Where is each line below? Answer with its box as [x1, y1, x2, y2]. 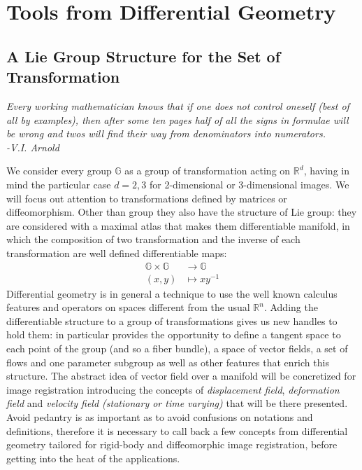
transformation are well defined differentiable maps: [6, 245, 227, 260]
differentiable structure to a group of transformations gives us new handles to [6, 313, 338, 328]
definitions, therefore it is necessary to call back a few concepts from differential [6, 423, 348, 438]
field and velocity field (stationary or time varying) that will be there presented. [6, 396, 348, 410]
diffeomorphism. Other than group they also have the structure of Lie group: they [6, 205, 357, 219]
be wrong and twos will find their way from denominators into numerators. [6, 126, 326, 141]
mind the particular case [6, 177, 111, 191]
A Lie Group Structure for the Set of [6, 45, 281, 67]
